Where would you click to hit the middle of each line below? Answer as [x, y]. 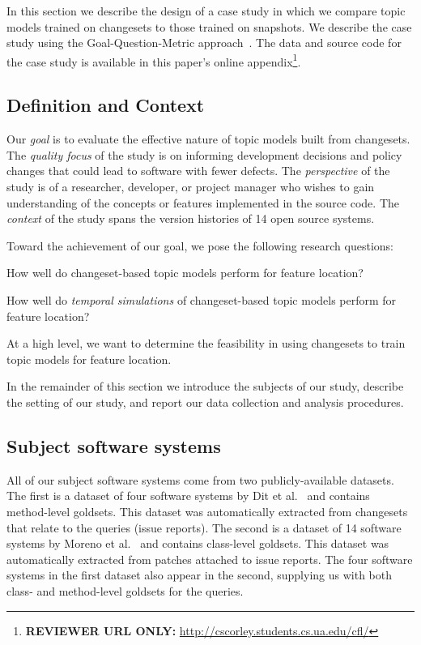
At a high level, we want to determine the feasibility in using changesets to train [206, 343]
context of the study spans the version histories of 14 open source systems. [191, 218]
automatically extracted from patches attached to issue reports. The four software [210, 559]
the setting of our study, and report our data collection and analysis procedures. [205, 402]
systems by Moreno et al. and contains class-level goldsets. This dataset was [198, 543]
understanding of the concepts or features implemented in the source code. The [203, 202]
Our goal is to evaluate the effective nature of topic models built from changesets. [208, 139]
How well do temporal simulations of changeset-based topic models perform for [202, 299]
